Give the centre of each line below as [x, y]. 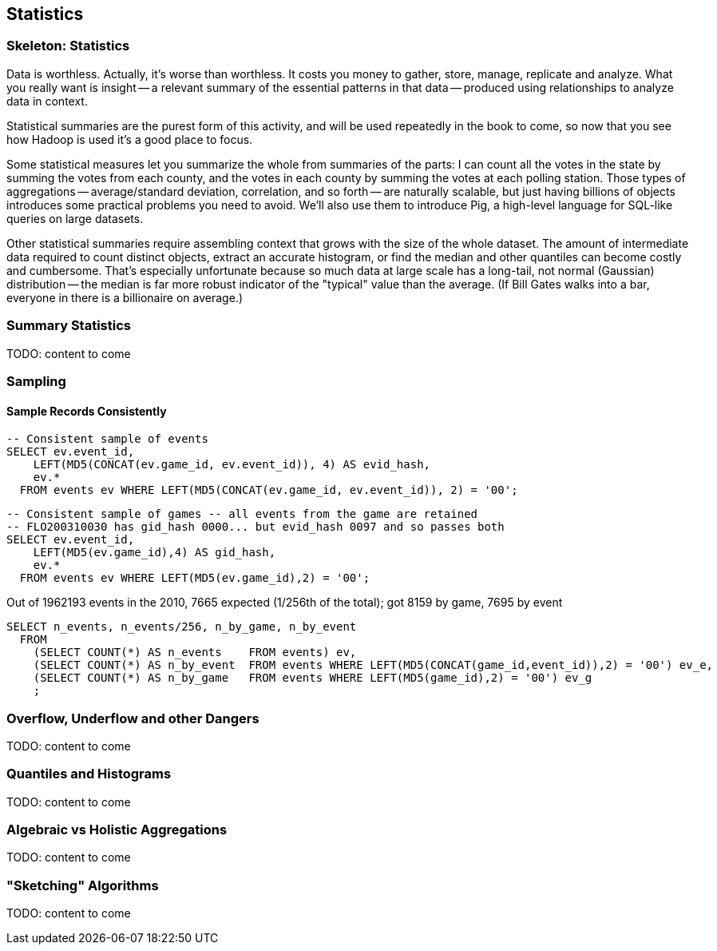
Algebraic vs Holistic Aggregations [117, 830]
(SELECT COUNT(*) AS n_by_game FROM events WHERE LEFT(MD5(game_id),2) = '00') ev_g [313, 678]
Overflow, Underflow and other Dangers [133, 718]
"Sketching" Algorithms [83, 885]
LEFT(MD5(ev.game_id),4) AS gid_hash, [154, 553]
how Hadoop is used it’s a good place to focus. [130, 139]
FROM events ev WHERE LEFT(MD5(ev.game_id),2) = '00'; [195, 578]
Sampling [36, 381]
